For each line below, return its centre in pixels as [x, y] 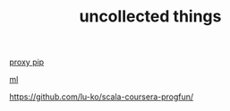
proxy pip [27, 62]
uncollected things [150, 17]
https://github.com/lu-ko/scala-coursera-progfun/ [102, 97]
